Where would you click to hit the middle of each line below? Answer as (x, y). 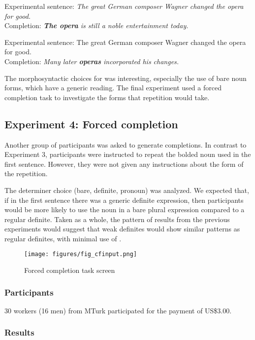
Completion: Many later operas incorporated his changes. (92, 61)
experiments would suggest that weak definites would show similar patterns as (122, 229)
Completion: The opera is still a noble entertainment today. (96, 25)
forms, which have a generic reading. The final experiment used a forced (113, 88)
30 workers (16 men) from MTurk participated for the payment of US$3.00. (118, 310)
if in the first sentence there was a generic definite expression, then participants (124, 200)
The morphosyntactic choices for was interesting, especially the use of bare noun (126, 78)
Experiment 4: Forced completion (91, 124)
